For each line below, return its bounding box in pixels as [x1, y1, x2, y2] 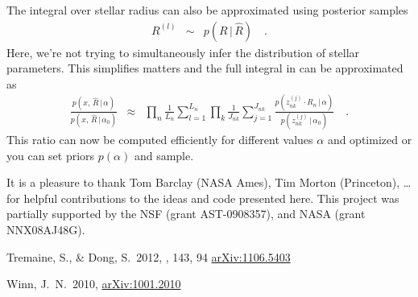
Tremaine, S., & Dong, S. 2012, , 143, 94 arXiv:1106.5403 [6, 248, 291, 265]
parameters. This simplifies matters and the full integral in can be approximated [6, 60, 404, 76]
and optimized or [327, 131, 412, 148]
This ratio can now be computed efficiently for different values [6, 131, 313, 148]
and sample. [134, 146, 194, 163]
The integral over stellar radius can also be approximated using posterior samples [6, 2, 408, 18]
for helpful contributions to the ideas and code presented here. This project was [6, 189, 399, 206]
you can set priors [6, 146, 95, 163]
